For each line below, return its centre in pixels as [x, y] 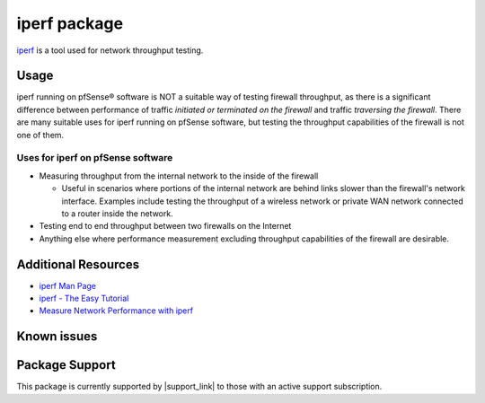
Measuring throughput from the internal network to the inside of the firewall [179, 176]
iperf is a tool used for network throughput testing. [110, 50]
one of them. [40, 135]
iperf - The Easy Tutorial [84, 298]
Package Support [66, 365]
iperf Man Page [68, 285]
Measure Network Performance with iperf [116, 311]
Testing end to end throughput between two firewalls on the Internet [165, 226]
